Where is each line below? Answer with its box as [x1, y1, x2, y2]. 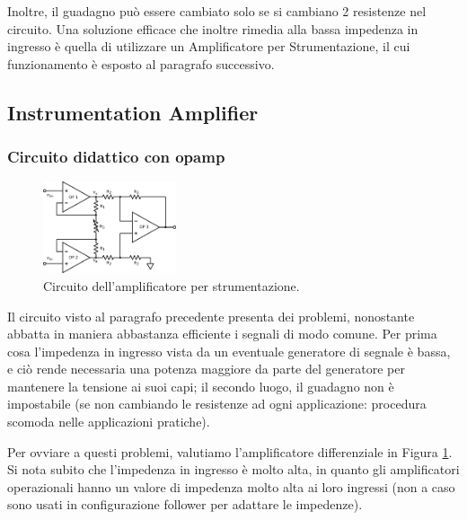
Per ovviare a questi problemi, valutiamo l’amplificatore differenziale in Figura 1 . [7, 442, 453, 461]
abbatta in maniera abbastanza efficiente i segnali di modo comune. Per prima [7, 324, 437, 343]
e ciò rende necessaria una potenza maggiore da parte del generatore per [7, 359, 405, 378]
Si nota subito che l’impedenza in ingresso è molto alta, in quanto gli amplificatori [7, 460, 460, 479]
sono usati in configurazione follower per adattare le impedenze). [7, 495, 363, 514]
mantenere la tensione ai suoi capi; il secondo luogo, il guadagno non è [7, 376, 394, 395]
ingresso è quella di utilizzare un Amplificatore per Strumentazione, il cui [7, 37, 410, 56]
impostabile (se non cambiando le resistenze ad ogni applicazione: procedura [7, 394, 427, 413]
